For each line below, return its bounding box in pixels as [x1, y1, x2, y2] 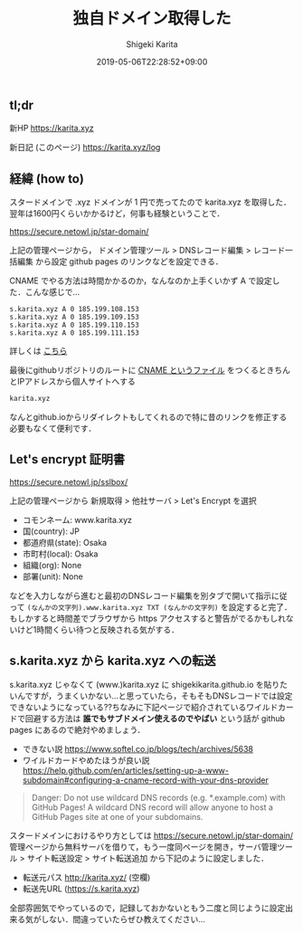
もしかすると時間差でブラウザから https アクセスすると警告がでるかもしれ [9, 613, 287, 624]
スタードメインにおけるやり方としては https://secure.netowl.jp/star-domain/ [9, 830, 294, 841]
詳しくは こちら [9, 346, 68, 357]
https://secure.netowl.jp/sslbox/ [9, 476, 128, 487]
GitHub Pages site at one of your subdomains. [31, 811, 204, 822]
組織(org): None [22, 559, 82, 570]
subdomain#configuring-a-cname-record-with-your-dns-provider [22, 775, 270, 785]
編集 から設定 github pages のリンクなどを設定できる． [16, 256, 223, 267]
